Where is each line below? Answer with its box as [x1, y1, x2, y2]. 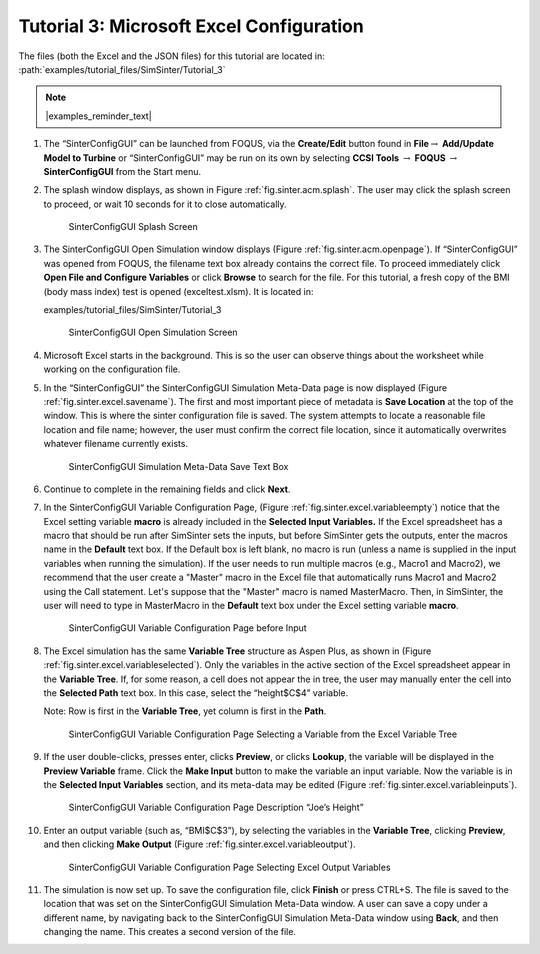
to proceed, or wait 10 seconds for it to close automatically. [43, 198, 287, 210]
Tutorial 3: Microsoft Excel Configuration [18, 15, 364, 37]
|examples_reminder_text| [45, 110, 152, 122]
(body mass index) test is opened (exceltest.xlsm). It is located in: [43, 285, 314, 297]
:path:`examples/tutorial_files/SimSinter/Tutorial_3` [18, 63, 226, 75]
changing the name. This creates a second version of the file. [43, 926, 297, 938]
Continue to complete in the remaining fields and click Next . [43, 483, 291, 495]
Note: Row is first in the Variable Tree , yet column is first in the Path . [43, 705, 327, 717]
